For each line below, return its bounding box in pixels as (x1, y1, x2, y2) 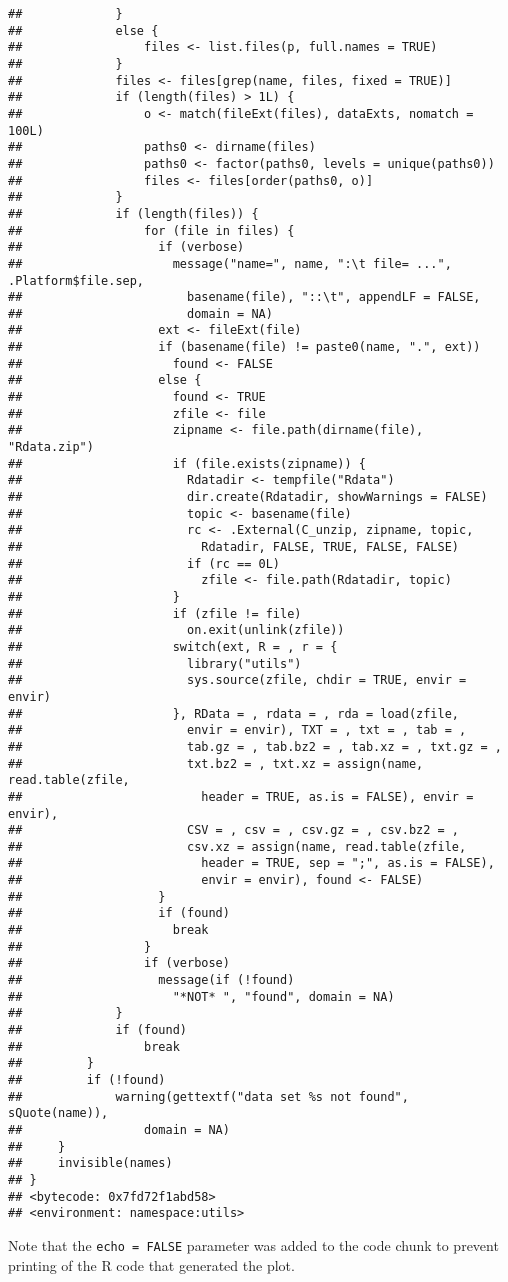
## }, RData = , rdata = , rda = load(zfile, (8, 706, 460, 721)
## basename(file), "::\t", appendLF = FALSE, (8, 290, 481, 305)
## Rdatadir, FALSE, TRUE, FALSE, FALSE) (8, 540, 460, 554)
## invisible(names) (8, 1156, 173, 1171)
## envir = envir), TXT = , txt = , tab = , (8, 723, 467, 738)
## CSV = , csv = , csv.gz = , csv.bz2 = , (8, 823, 460, 838)
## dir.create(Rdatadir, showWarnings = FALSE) (8, 490, 488, 505)
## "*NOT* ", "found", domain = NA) (8, 989, 395, 1004)
